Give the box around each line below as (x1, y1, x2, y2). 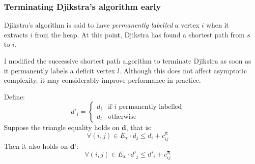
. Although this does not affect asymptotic (119, 65, 247, 75)
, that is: (126, 122, 152, 132)
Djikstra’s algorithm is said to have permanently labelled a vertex (4, 20, 199, 30)
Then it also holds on (4, 141, 68, 151)
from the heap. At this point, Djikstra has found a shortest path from (34, 29, 245, 39)
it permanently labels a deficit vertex (4, 65, 115, 75)
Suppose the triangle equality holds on (4, 122, 120, 132)
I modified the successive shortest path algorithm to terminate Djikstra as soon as (4, 56, 251, 66)
